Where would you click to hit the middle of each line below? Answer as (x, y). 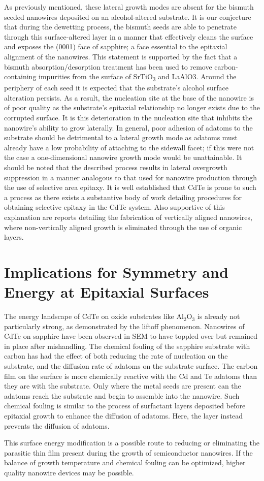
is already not (219, 316)
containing (20, 76)
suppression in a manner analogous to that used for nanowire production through (131, 177)
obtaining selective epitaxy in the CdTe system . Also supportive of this (114, 207)
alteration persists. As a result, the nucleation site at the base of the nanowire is (129, 97)
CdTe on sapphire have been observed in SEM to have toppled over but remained (131, 336)
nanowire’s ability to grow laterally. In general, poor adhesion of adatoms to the (128, 127)
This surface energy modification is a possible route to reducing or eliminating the (132, 443)
